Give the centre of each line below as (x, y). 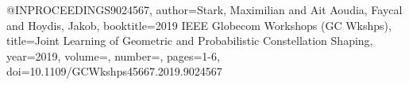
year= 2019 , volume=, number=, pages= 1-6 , (113, 55)
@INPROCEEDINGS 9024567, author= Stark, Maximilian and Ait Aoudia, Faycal (204, 9)
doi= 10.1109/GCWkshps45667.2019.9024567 (114, 71)
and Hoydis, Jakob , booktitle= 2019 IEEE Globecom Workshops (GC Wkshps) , (199, 25)
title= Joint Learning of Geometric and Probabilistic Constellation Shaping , (190, 41)
